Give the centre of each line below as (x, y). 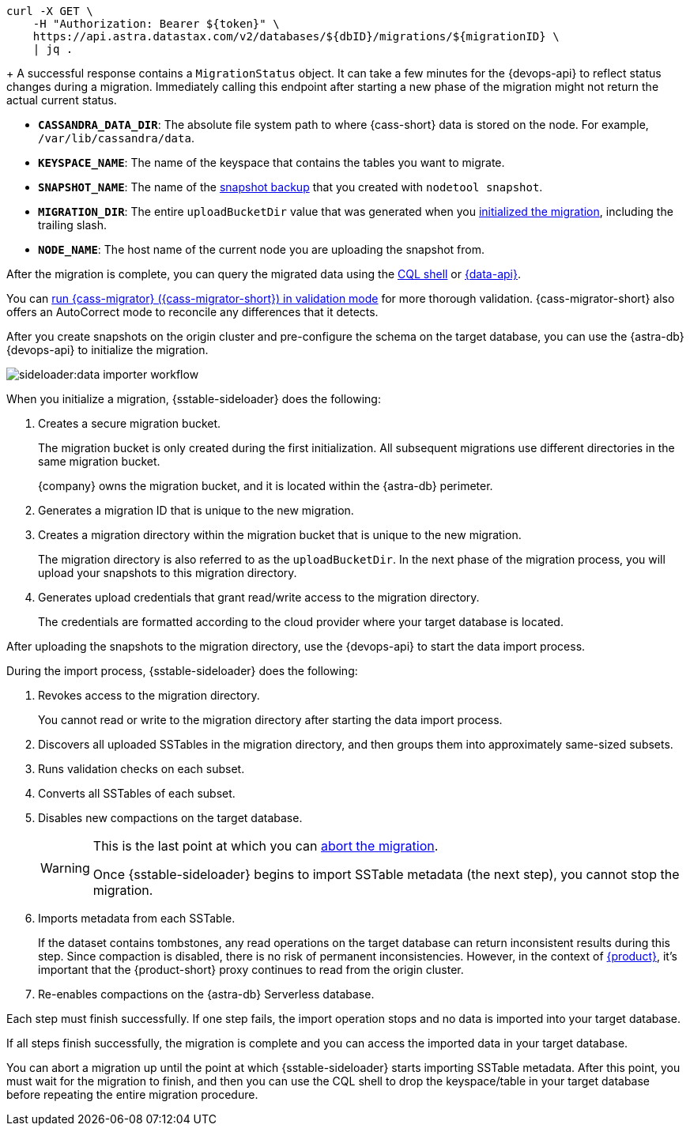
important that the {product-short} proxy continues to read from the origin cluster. (251, 970)
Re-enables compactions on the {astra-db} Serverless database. (206, 994)
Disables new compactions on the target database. (170, 818)
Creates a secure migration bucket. (130, 423)
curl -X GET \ (50, 11)
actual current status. (62, 100)
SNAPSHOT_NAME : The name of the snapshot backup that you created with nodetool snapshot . (290, 187)
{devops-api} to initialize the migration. (107, 350)
